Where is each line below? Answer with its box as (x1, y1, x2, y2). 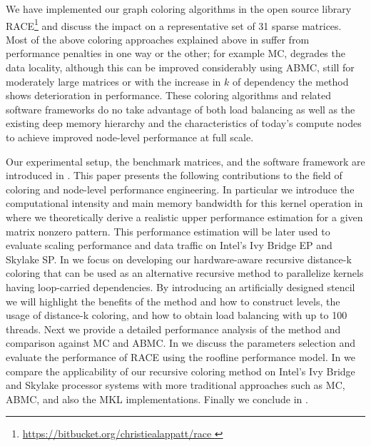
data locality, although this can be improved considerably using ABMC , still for (6, 60, 355, 75)
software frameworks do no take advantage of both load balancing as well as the (6, 101, 355, 116)
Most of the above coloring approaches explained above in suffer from (6, 31, 310, 46)
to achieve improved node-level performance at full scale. (6, 130, 254, 144)
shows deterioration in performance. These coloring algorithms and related (6, 88, 331, 103)
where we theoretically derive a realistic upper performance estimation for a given (6, 209, 363, 224)
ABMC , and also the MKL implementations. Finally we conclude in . (6, 391, 308, 406)
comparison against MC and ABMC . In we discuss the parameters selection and (6, 335, 356, 350)
